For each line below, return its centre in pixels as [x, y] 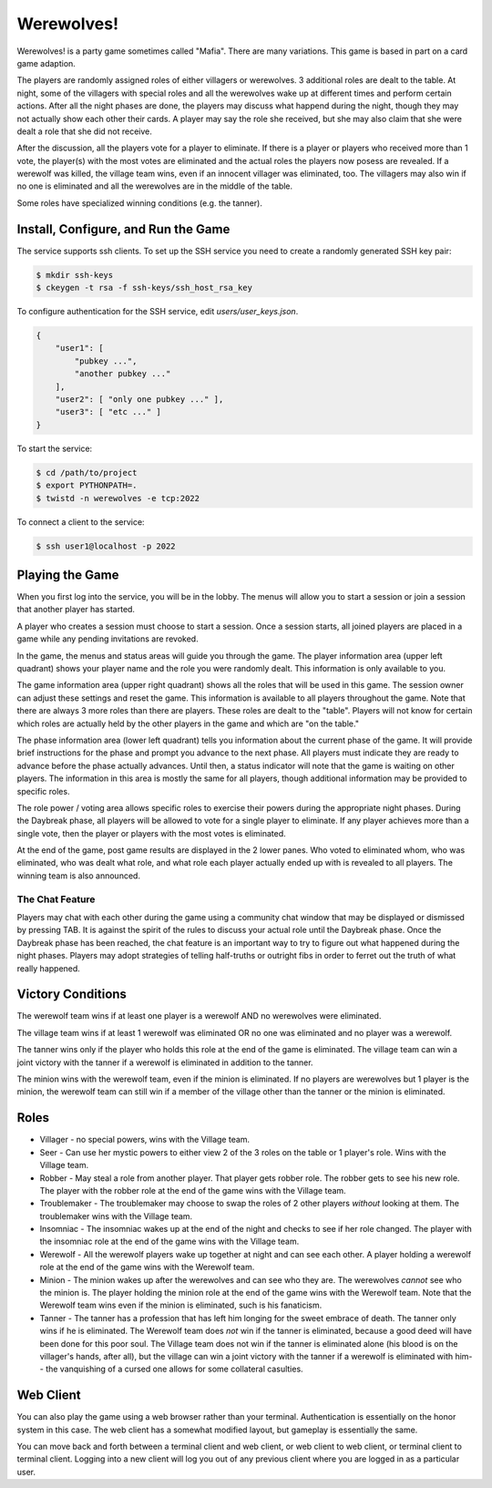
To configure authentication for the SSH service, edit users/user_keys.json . [158, 312]
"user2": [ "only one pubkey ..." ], [139, 400]
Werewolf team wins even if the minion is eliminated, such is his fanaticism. [181, 1305]
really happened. [49, 968]
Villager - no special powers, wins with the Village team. [145, 1140]
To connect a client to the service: [81, 522]
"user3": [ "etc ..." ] [108, 412]
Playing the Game [68, 575]
